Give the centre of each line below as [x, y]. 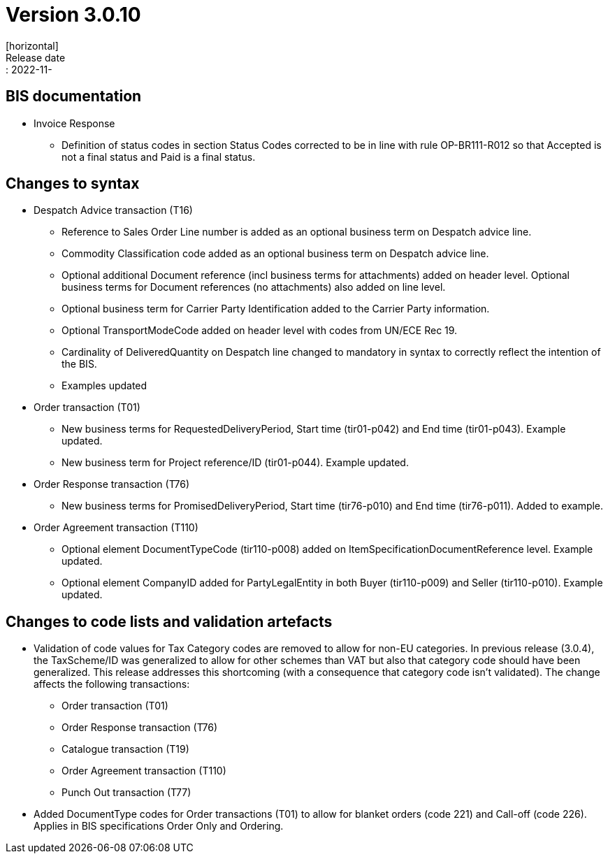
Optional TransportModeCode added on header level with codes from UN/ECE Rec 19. [260, 331]
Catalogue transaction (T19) [125, 749]
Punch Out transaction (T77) [126, 793]
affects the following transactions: [112, 684]
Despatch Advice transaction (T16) [113, 210]
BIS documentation [74, 96]
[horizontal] [32, 45]
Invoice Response [74, 123]
